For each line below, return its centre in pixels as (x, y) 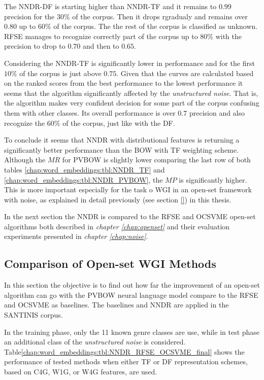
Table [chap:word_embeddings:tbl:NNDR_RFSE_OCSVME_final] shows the (124, 351)
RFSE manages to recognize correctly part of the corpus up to (101, 36)
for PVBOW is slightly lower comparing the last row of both (156, 160)
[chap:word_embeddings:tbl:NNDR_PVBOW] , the (84, 179)
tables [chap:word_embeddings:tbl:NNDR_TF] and (85, 169)
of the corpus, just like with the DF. (119, 123)
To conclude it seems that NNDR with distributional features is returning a (122, 140)
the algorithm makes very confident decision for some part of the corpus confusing (132, 103)
